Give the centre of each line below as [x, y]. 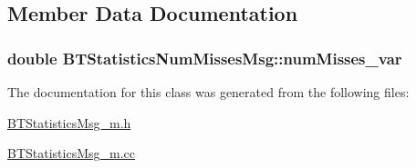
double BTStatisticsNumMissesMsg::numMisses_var [205, 58]
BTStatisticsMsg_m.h [69, 122]
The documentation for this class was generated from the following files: [208, 92]
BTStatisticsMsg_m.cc [72, 153]
